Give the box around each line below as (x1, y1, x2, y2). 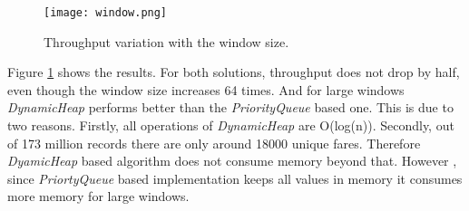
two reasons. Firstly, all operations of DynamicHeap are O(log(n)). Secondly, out (7, 116, 454, 135)
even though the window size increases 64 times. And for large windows (7, 80, 405, 99)
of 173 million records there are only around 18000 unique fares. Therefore (7, 133, 421, 152)
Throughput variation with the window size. (44, 32, 289, 51)
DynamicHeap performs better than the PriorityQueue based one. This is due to (7, 98, 454, 117)
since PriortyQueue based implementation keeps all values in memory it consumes (7, 168, 463, 187)
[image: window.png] (44, 6, 168, 19)
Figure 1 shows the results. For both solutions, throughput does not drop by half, (7, 62, 460, 82)
